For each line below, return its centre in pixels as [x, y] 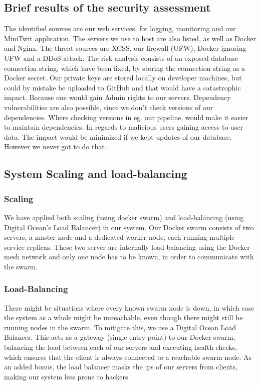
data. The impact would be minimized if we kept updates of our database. [118, 136]
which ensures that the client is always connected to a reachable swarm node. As [128, 357]
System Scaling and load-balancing [96, 174]
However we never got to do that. [55, 147]
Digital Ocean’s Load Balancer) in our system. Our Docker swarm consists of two [129, 227]
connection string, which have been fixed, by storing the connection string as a [125, 68]
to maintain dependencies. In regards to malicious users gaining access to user [124, 127]
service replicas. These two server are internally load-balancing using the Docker [127, 247]
